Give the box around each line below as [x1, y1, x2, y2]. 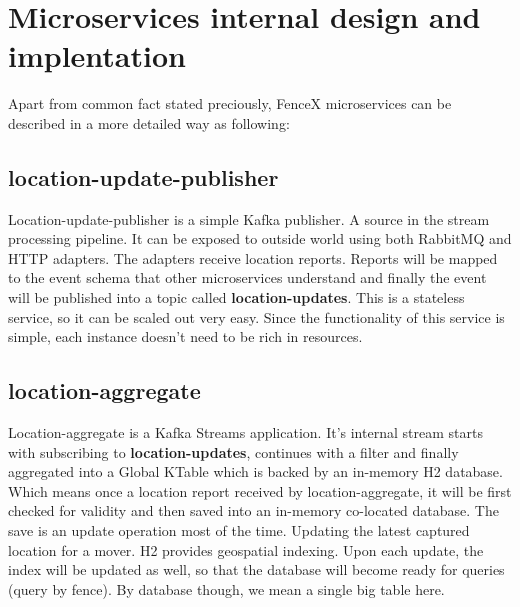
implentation [8, 35, 186, 76]
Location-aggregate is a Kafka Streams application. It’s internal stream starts [8, 422, 483, 443]
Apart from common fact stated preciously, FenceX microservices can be [8, 93, 452, 114]
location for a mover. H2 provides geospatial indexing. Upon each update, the [8, 539, 484, 560]
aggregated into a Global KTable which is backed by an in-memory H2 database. [8, 461, 503, 482]
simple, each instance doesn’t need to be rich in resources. [8, 326, 363, 347]
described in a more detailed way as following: [8, 112, 290, 133]
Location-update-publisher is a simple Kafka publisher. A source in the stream [8, 208, 490, 229]
